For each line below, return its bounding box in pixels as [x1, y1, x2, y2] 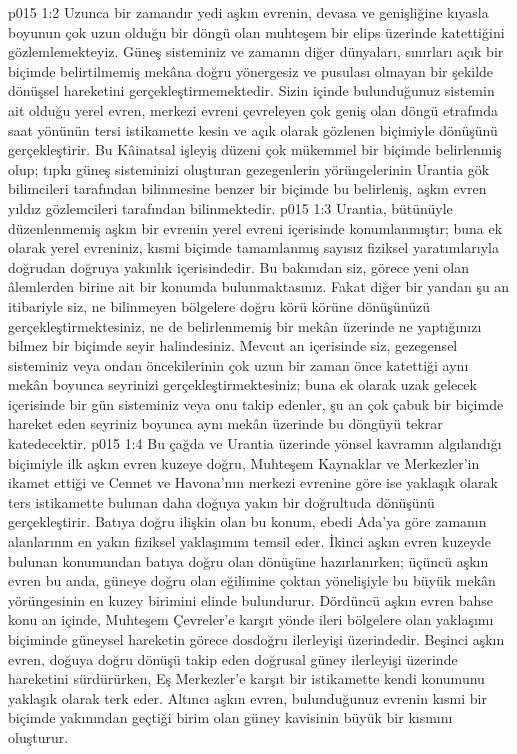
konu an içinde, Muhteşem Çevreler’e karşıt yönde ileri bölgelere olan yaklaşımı [8, 609, 494, 630]
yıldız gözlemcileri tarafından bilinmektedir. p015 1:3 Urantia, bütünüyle [8, 197, 453, 218]
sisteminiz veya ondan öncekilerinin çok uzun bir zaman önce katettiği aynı [8, 354, 469, 375]
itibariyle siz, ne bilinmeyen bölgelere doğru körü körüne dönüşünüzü [8, 295, 430, 316]
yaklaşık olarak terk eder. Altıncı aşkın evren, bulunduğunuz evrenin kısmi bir [8, 687, 487, 708]
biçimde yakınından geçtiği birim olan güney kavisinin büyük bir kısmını [8, 707, 453, 728]
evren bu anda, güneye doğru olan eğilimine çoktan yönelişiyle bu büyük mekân [8, 570, 496, 591]
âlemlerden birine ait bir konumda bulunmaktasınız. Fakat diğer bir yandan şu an [8, 276, 510, 297]
